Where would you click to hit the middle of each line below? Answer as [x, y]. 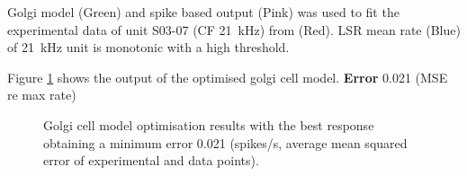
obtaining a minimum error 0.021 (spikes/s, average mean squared [225, 142]
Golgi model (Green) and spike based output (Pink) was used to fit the [203, 12]
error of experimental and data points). [151, 160]
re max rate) [42, 95]
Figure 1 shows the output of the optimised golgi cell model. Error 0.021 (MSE [228, 77]
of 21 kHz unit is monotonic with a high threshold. [148, 47]
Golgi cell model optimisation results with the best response [209, 124]
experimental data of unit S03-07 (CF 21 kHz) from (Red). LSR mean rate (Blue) [234, 29]
